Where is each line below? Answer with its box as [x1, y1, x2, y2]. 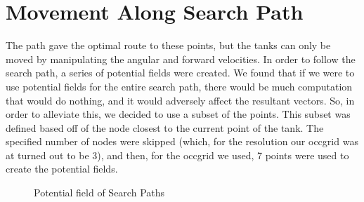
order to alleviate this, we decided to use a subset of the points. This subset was [6, 107, 351, 121]
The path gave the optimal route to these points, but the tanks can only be [6, 38, 331, 53]
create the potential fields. [6, 161, 118, 176]
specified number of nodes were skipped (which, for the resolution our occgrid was [6, 134, 358, 149]
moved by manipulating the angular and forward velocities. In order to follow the [6, 51, 356, 66]
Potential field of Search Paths [34, 185, 165, 200]
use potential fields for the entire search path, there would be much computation [6, 79, 353, 93]
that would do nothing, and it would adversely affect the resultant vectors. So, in [6, 93, 355, 107]
